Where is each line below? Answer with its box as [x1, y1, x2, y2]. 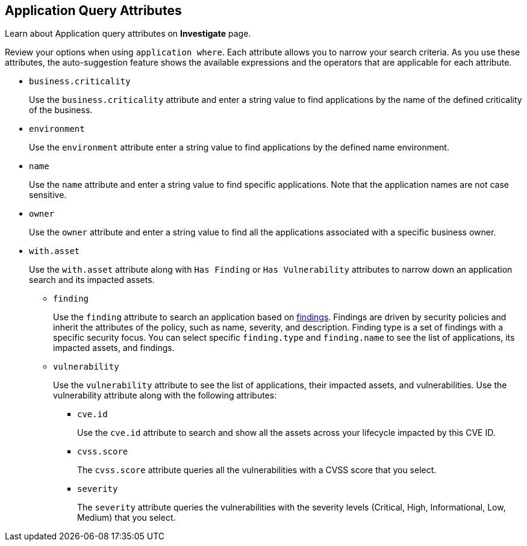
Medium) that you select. [77, 512, 176, 523]
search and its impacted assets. [29, 275, 155, 285]
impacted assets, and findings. [53, 343, 175, 353]
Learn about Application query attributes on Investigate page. [5, 28, 251, 39]
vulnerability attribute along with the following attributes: [53, 390, 277, 401]
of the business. [29, 105, 93, 116]
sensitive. [29, 190, 67, 200]
